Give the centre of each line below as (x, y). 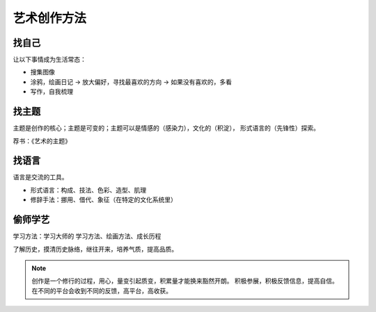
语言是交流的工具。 (40, 177)
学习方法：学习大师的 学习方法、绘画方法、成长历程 (87, 236)
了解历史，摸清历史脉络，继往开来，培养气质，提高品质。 (95, 249)
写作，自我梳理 (52, 92)
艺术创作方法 (50, 18)
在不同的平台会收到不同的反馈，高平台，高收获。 (102, 290)
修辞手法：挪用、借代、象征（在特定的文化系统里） (103, 200)
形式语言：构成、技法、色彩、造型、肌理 (88, 190)
